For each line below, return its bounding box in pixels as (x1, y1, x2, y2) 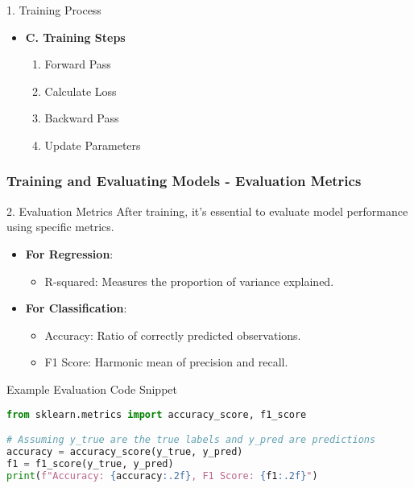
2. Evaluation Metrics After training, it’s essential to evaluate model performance (6, 202, 408, 219)
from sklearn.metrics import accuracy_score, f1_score (6, 408, 307, 420)
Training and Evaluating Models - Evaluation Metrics (6, 171, 362, 191)
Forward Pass (44, 56, 111, 72)
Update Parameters (44, 136, 141, 153)
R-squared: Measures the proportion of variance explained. (44, 272, 334, 289)
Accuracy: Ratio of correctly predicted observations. (44, 326, 301, 343)
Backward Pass (44, 110, 119, 126)
